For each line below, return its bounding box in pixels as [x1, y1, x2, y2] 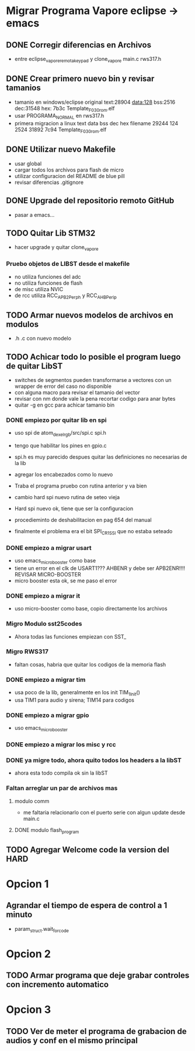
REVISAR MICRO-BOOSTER [14, 571, 81, 578]
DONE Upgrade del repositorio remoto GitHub [6, 196, 175, 206]
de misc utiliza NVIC [14, 285, 64, 292]
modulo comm [14, 797, 50, 804]
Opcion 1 [6, 877, 49, 890]
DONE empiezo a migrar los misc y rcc [6, 740, 116, 748]
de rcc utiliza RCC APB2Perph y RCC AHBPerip [14, 292, 117, 300]
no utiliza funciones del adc [14, 273, 81, 280]
